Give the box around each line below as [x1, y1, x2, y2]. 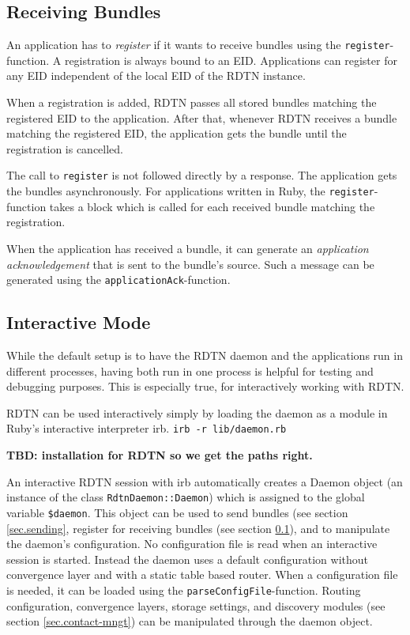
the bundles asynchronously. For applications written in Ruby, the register [6, 183, 374, 199]
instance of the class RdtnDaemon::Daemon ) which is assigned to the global [6, 489, 365, 505]
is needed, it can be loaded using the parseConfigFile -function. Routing [6, 581, 361, 598]
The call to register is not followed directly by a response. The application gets [6, 167, 397, 183]
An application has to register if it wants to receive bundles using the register [6, 36, 390, 53]
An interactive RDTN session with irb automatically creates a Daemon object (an [6, 473, 403, 489]
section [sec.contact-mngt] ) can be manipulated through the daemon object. [6, 613, 373, 629]
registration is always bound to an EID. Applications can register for [64, 51, 397, 68]
